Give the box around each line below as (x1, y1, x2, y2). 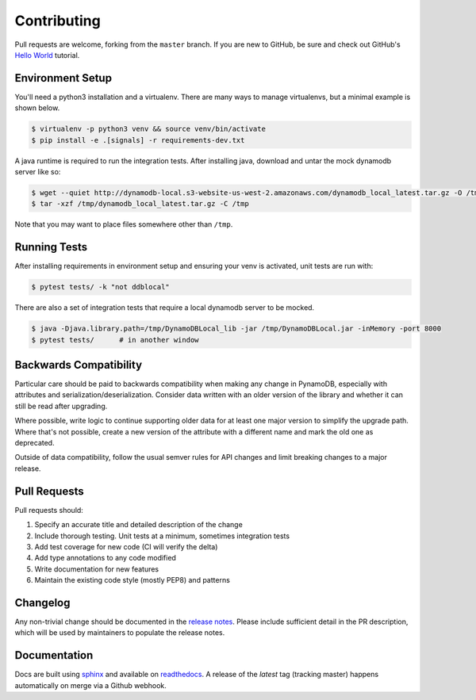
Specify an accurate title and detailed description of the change (34, 520, 244, 530)
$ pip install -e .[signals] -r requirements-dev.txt (31, 136, 245, 144)
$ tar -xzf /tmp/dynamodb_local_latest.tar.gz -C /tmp (31, 199, 249, 208)
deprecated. (14, 438, 55, 448)
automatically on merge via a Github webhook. (14, 680, 167, 690)
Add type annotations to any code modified (34, 553, 176, 563)
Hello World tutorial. (14, 50, 80, 59)
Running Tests (14, 240, 87, 254)
